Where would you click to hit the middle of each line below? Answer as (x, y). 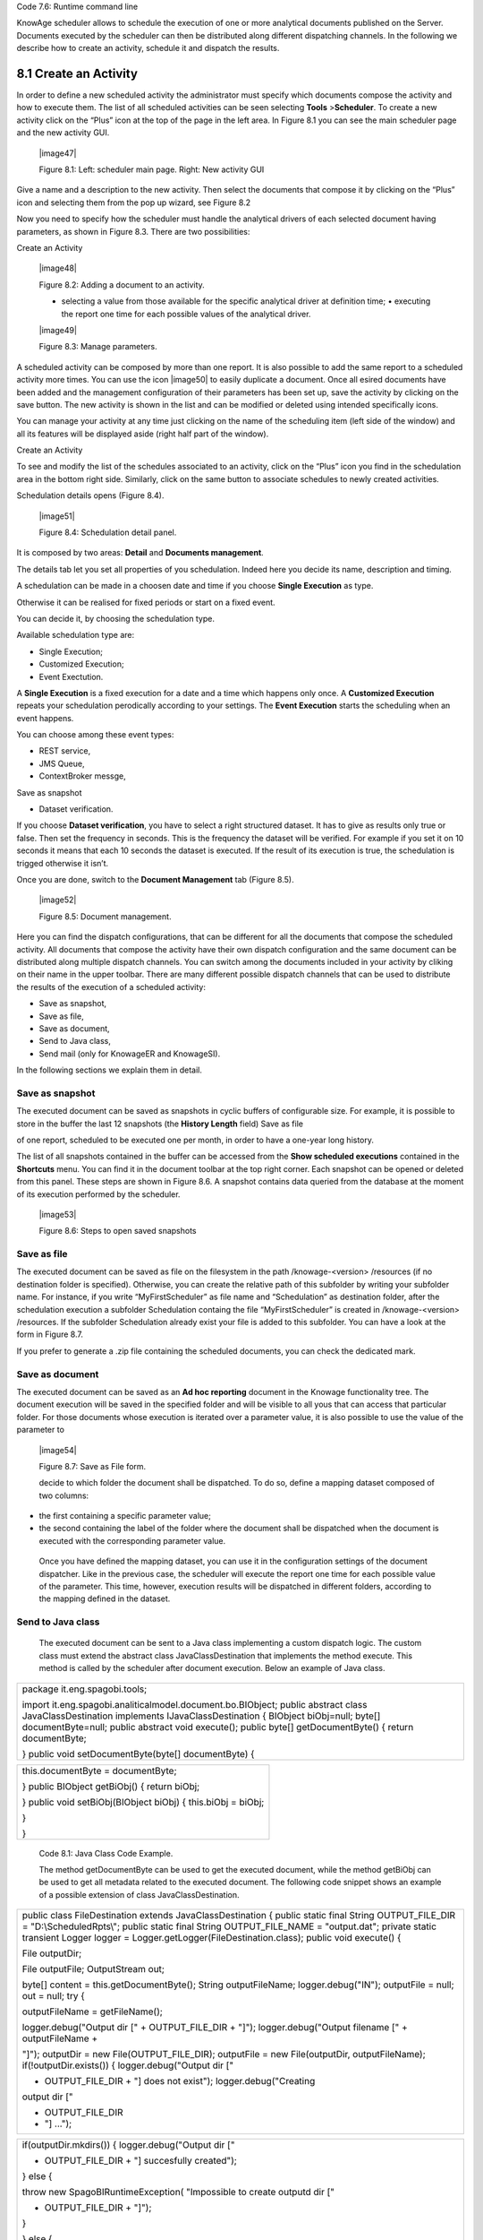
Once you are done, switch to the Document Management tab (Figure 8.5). (155, 879)
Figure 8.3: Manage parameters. (98, 347)
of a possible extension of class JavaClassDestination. (140, 1894)
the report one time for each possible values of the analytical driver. (186, 314)
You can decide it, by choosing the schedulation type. (115, 618)
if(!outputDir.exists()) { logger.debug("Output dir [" (128, 2065)
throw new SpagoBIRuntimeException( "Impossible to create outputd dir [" (178, 2193)
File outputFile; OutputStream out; (93, 1969)
